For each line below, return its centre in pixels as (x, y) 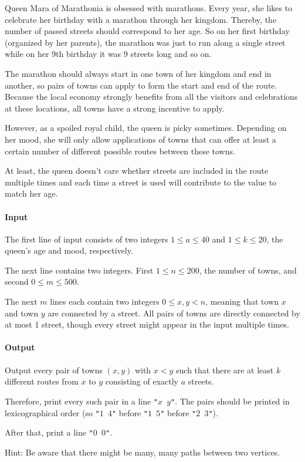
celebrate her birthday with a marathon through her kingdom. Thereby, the (141, 19)
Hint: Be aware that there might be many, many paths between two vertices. (143, 452)
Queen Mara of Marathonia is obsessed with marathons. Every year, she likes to (149, 8)
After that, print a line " (49, 432)
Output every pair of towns (54, 370)
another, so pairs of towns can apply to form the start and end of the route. (141, 85)
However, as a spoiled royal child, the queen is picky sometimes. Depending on (146, 128)
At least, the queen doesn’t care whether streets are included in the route (137, 171)
